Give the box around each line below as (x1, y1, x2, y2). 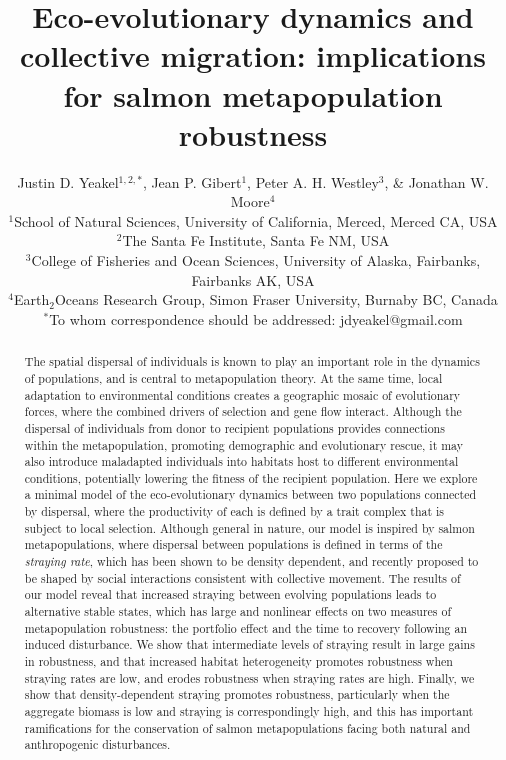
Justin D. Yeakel (17, 171, 119, 192)
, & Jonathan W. (384, 171, 489, 192)
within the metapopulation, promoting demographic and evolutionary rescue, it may (24, 436, 464, 453)
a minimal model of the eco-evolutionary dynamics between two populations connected (24, 486, 477, 503)
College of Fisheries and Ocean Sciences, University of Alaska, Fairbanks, (31, 250, 481, 271)
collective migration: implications (20, 35, 486, 76)
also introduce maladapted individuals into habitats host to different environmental (24, 453, 459, 470)
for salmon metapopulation (63, 74, 443, 115)
